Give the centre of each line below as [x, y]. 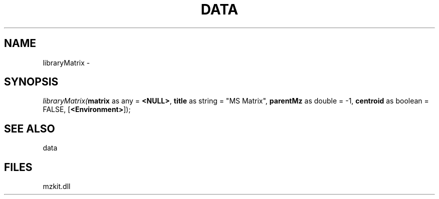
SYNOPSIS [31, 82]
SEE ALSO [30, 128]
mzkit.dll [57, 186]
